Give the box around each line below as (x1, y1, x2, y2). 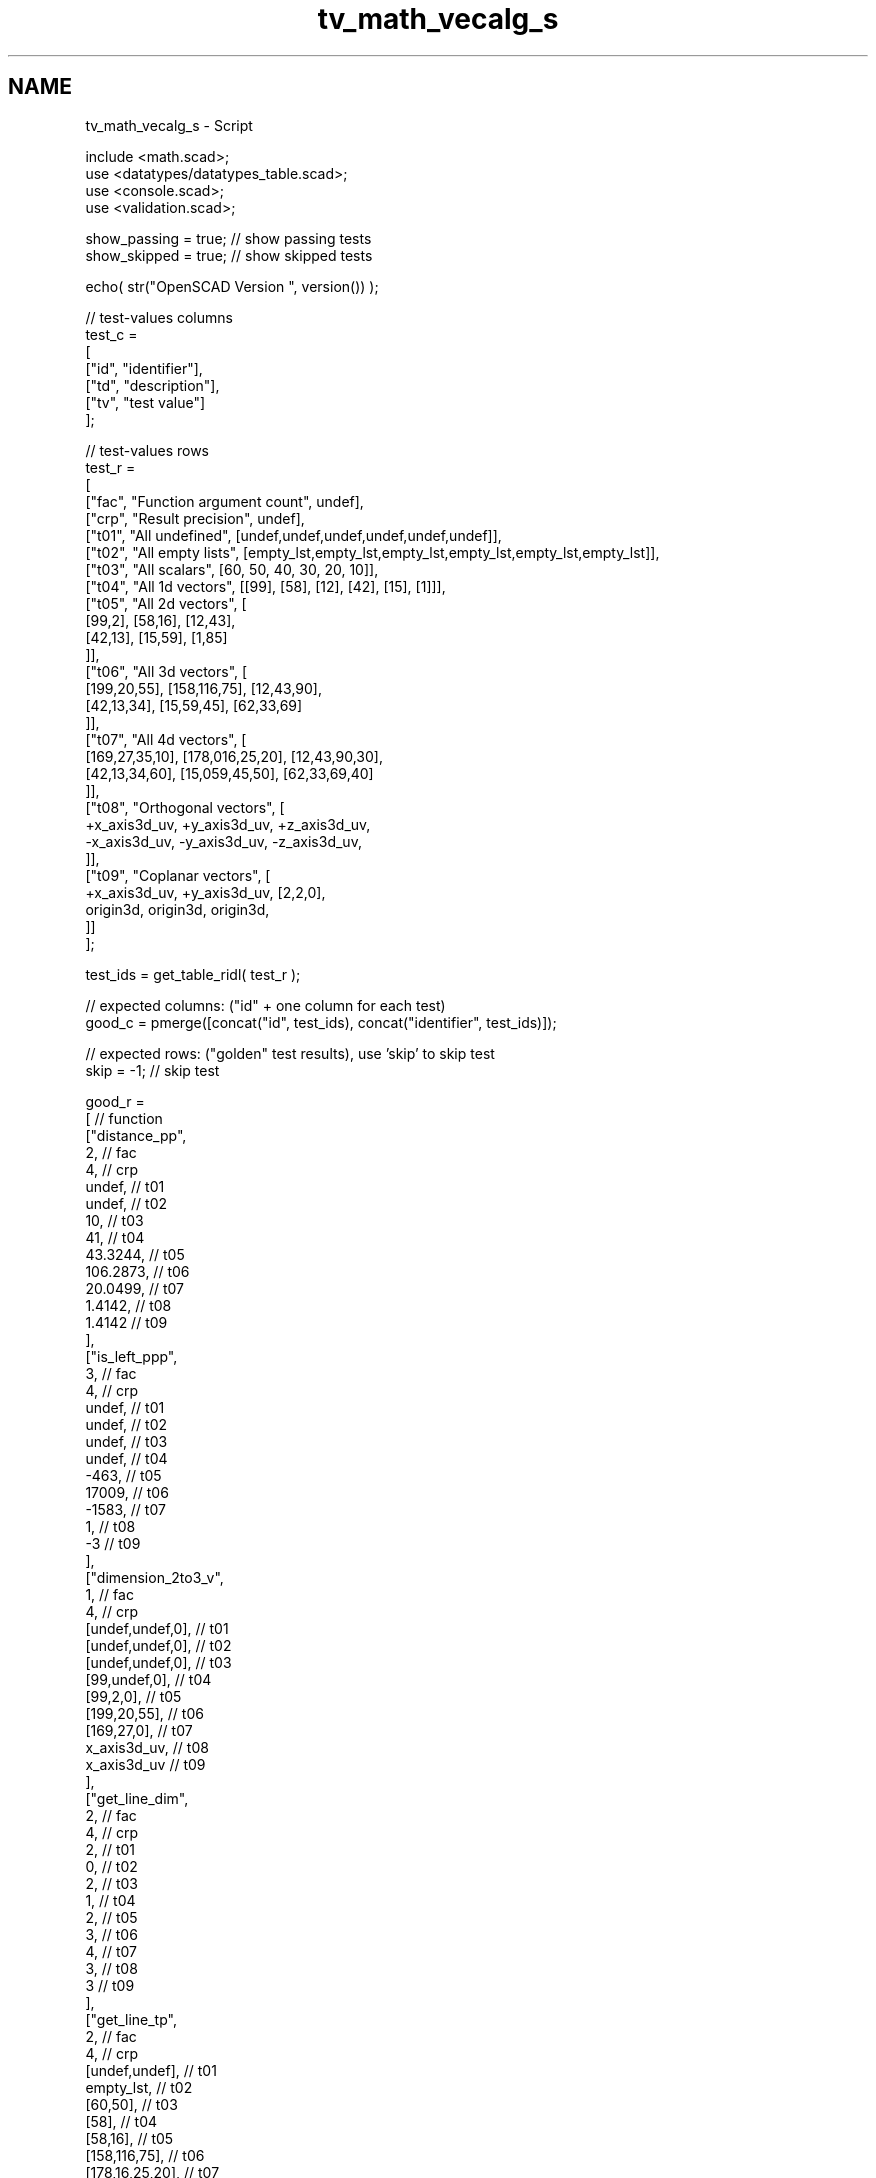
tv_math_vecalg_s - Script (85, 116, 253, 134)
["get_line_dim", (85, 1789, 189, 1807)
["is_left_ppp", (85, 1347, 178, 1365)
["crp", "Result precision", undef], (85, 509, 305, 527)
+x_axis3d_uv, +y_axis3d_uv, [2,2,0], (85, 883, 326, 901)
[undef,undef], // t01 (85, 2061, 217, 2079)
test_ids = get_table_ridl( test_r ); (85, 965, 301, 983)
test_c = (85, 325, 138, 343)
